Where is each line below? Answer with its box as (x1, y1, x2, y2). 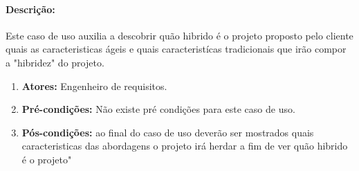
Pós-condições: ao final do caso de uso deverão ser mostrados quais (21, 125, 314, 139)
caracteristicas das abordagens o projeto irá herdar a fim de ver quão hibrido (21, 138, 348, 153)
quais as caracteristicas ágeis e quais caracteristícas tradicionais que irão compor (6, 42, 347, 56)
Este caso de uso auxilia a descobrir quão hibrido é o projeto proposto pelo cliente (6, 28, 353, 42)
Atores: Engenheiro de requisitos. (21, 78, 167, 93)
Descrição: (6, 1, 55, 16)
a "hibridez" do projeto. (6, 55, 104, 69)
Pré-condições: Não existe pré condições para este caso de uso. (21, 102, 295, 116)
